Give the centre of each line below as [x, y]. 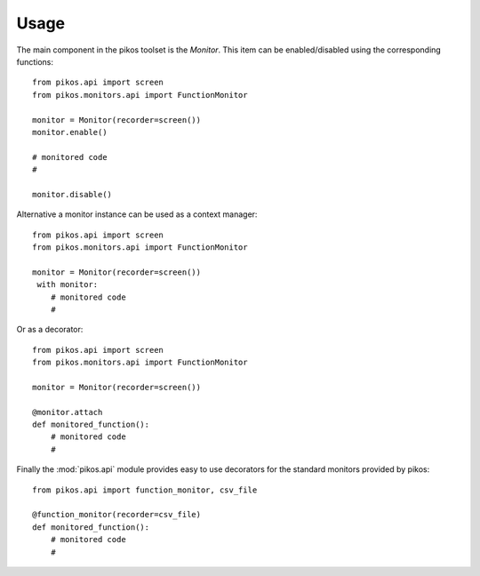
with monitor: [68, 285]
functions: [35, 61]
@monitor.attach [68, 412]
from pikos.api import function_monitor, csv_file [145, 490]
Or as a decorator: [50, 330]
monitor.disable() [72, 194]
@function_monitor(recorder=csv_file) [117, 515]
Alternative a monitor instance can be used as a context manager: [137, 214]
